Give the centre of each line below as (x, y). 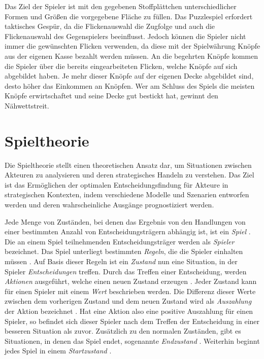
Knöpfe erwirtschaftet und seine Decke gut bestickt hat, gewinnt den (111, 96)
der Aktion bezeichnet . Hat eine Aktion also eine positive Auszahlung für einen (129, 311)
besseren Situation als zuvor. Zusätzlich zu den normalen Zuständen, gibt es (123, 331)
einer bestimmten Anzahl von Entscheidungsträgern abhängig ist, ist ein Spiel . (128, 231)
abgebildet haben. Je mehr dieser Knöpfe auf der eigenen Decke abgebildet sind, (129, 76)
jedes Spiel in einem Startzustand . (58, 351)
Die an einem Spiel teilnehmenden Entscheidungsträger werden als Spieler (120, 241)
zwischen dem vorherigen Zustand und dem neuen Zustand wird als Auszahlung (128, 301)
